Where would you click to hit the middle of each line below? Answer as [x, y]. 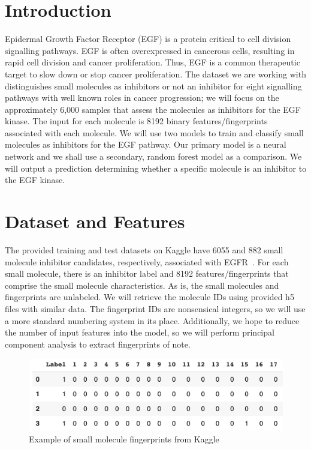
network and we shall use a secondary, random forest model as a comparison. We [153, 156]
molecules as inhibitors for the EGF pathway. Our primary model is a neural [146, 144]
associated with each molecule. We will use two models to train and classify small [154, 132]
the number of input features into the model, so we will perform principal [140, 332]
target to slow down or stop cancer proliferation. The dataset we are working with [155, 74]
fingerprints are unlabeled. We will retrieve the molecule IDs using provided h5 [150, 297]
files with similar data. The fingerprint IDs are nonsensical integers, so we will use [155, 308]
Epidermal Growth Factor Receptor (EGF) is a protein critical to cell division [148, 39]
